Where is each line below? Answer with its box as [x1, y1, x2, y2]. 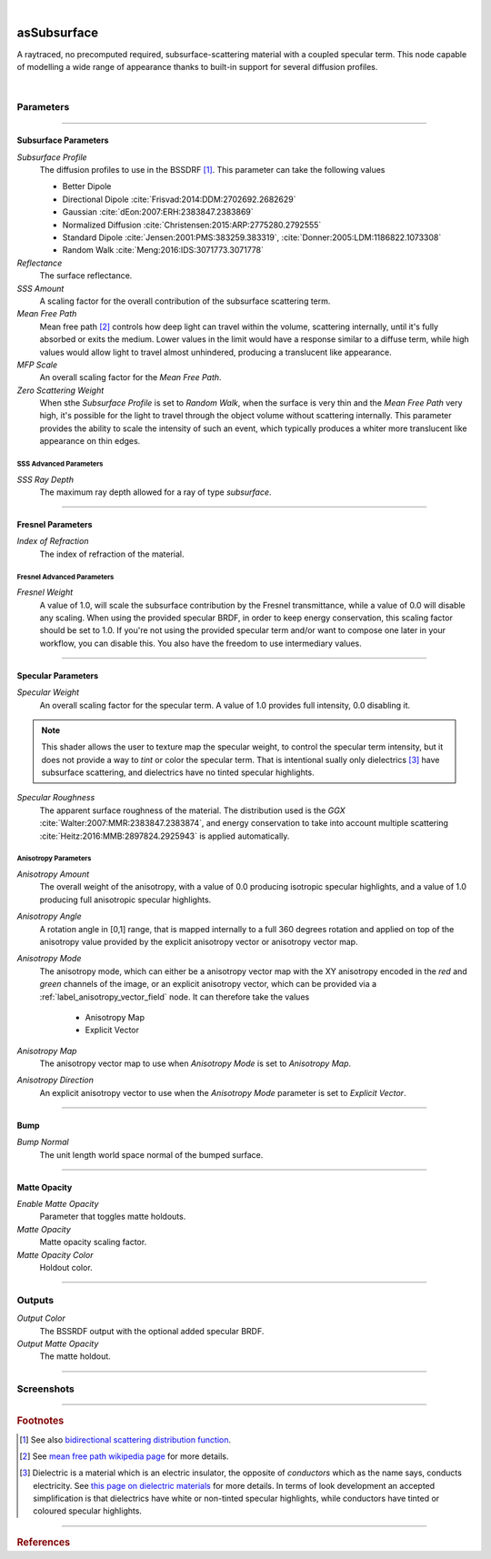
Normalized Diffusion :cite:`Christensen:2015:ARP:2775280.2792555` [62, 219, 322, 230]
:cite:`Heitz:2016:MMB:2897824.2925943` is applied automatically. [39, 830, 290, 841]
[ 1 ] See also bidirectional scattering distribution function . [19, 1433, 232, 1445]
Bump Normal [16, 1137, 69, 1148]
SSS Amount [16, 283, 65, 294]
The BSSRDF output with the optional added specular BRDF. [39, 1325, 265, 1336]
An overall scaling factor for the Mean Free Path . [39, 372, 222, 383]
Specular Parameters [16, 669, 99, 681]
